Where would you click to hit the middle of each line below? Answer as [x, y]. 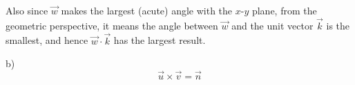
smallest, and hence [47, 40]
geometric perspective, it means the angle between [112, 25]
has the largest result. [160, 40]
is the [338, 25]
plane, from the [284, 10]
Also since [27, 10]
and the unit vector [272, 25]
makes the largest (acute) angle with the [147, 10]
